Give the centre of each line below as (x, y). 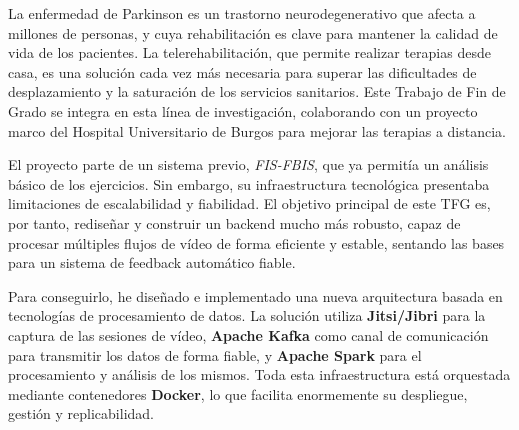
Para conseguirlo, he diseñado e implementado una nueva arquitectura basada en (255, 295)
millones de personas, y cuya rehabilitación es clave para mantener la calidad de (253, 32)
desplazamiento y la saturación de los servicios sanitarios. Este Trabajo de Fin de (257, 91)
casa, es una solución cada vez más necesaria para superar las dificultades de (242, 71)
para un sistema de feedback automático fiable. (152, 262)
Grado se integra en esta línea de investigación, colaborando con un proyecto (243, 110)
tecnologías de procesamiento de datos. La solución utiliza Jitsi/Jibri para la (247, 315)
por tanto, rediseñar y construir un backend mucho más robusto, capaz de (234, 222)
